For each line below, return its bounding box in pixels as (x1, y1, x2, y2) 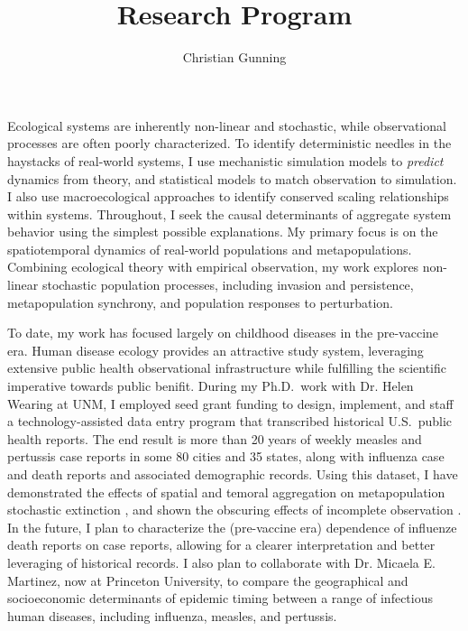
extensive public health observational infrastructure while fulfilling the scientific (7, 358, 447, 377)
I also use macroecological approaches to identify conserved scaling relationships (7, 187, 449, 206)
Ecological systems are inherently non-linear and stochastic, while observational (7, 116, 446, 135)
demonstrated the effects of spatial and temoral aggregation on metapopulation (7, 482, 445, 501)
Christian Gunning (182, 48, 287, 67)
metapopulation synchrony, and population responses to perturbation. (7, 292, 393, 311)
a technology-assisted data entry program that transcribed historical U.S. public (7, 412, 452, 431)
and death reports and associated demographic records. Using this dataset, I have (7, 465, 458, 483)
